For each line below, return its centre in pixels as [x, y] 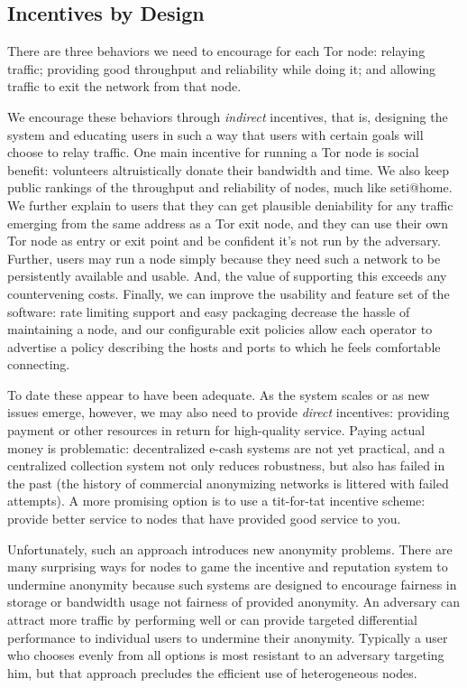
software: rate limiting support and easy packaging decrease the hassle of [209, 311]
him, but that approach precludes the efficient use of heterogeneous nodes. [212, 672]
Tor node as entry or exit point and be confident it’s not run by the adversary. [224, 241]
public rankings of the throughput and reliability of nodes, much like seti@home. [230, 187]
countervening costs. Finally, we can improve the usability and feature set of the [229, 293]
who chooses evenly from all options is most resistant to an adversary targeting [226, 655]
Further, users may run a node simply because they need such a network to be [224, 258]
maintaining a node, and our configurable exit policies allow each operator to [220, 329]
